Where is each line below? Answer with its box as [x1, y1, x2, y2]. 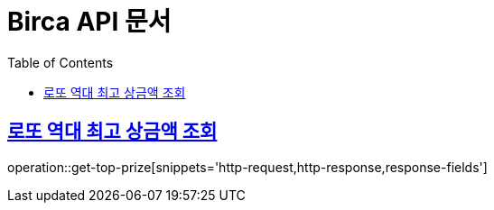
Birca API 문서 [7, 6, 172, 37]
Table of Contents [7, 54, 114, 70]
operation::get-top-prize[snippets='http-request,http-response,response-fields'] [7, 159, 488, 175]
